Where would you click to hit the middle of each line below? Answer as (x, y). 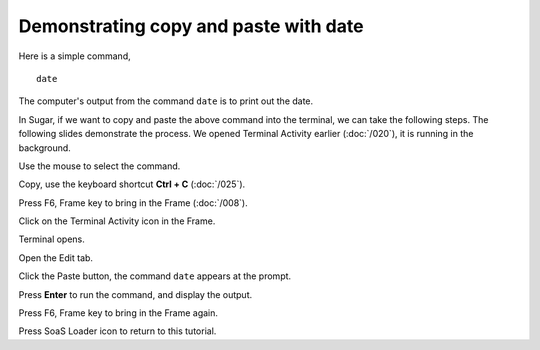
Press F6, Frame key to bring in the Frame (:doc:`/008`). (133, 202)
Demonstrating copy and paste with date (191, 26)
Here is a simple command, (74, 56)
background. (45, 147)
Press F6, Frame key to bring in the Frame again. (118, 313)
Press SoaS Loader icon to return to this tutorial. (117, 331)
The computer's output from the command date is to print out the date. (166, 101)
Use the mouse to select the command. (99, 166)
